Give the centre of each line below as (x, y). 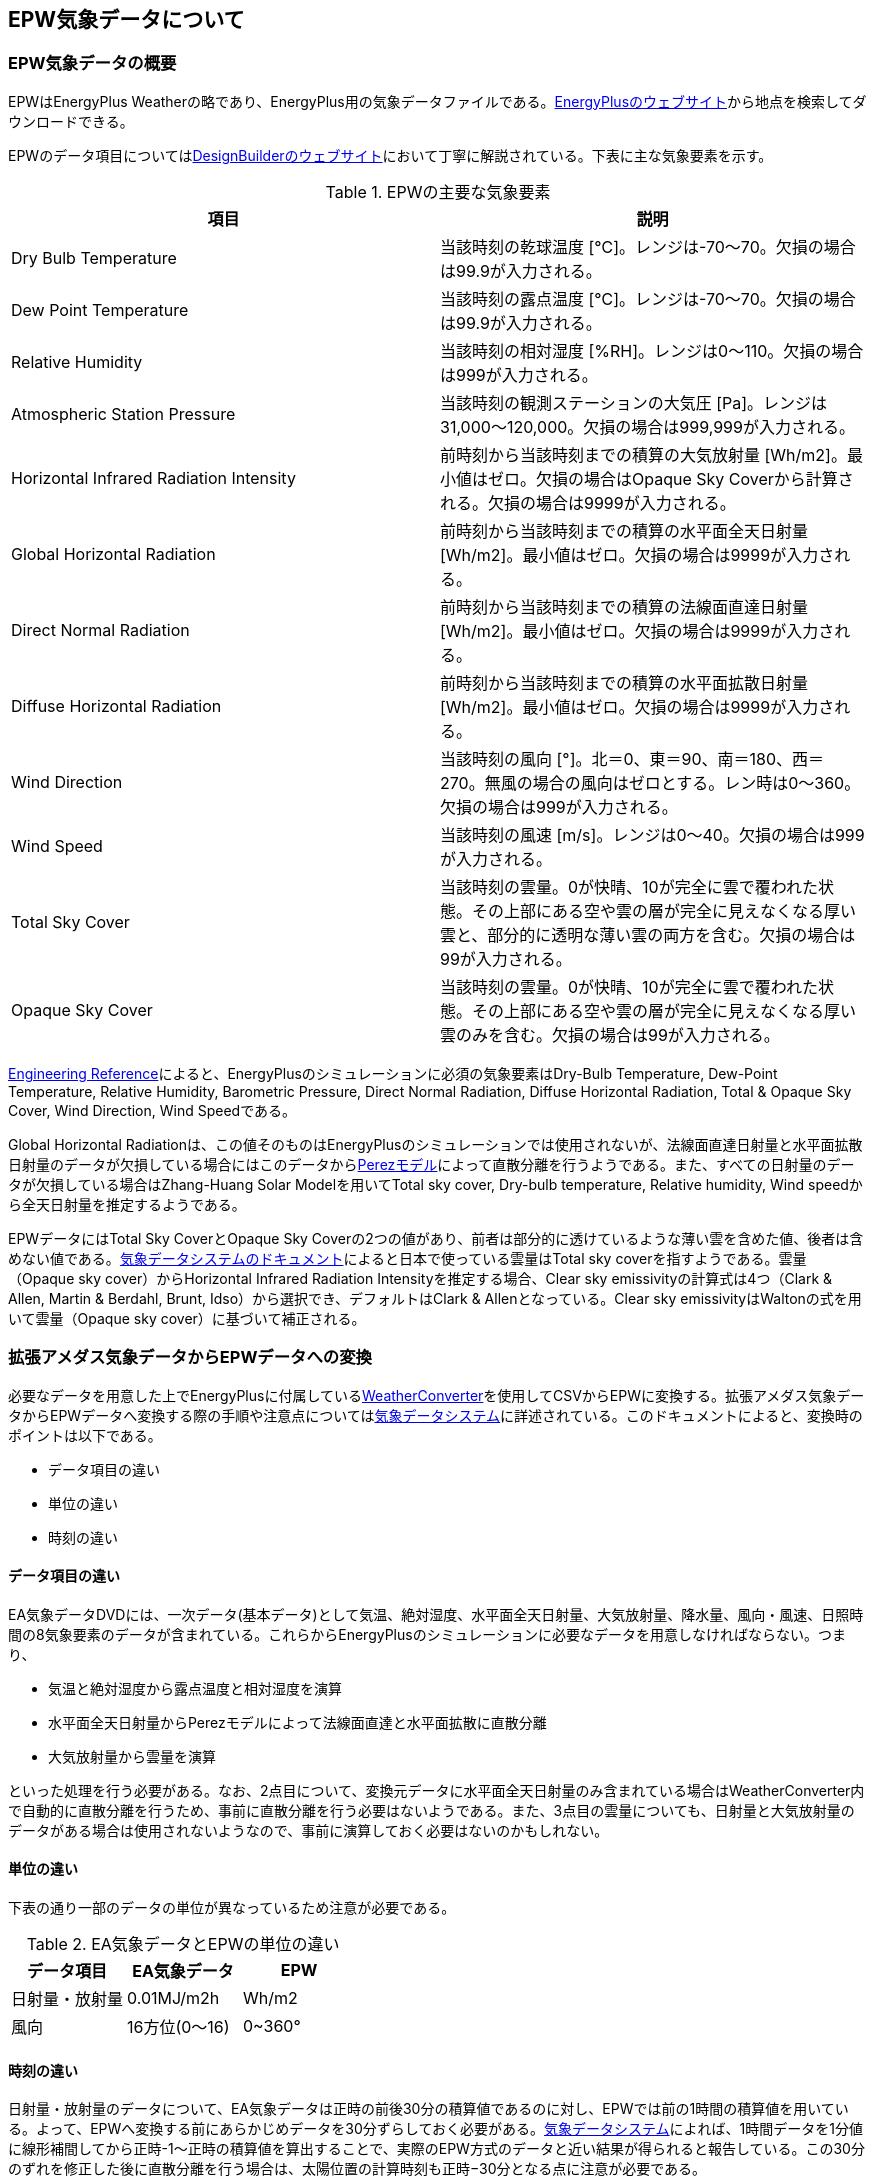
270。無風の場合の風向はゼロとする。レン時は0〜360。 (650, 782)
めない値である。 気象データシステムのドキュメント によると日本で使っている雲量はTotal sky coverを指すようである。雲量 (407, 1258)
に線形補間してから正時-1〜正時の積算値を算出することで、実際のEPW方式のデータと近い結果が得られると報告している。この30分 (436, 2149)
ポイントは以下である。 (85, 1435)
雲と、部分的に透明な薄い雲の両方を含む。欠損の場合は (648, 934)
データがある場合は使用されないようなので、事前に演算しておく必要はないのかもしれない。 (308, 1830)
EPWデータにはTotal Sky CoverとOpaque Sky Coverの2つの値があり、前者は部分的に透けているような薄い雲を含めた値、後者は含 (436, 1238)
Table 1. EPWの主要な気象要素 (438, 191)
